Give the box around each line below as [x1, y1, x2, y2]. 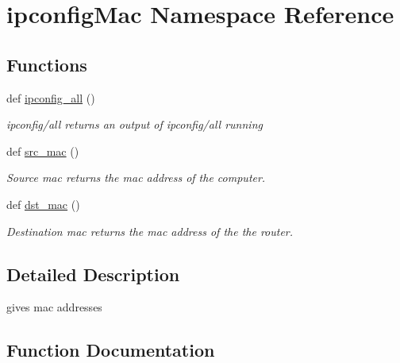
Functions [6, 52, 87, 76]
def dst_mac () [6, 195, 80, 212]
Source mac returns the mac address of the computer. [6, 169, 266, 186]
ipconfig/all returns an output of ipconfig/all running [6, 116, 263, 133]
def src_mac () [6, 142, 79, 159]
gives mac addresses [6, 299, 102, 315]
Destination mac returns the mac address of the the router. [6, 222, 294, 239]
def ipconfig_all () [6, 89, 95, 106]
